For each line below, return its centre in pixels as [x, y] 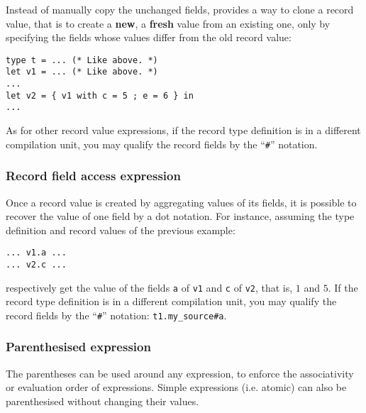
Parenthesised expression [78, 347]
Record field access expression [93, 176]
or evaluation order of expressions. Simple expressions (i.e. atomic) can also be [176, 387]
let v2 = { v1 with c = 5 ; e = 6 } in [100, 95]
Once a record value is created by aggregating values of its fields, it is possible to [181, 202]
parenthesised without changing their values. [102, 401]
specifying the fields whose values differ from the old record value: [149, 37]
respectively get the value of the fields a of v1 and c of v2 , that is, [149, 287]
